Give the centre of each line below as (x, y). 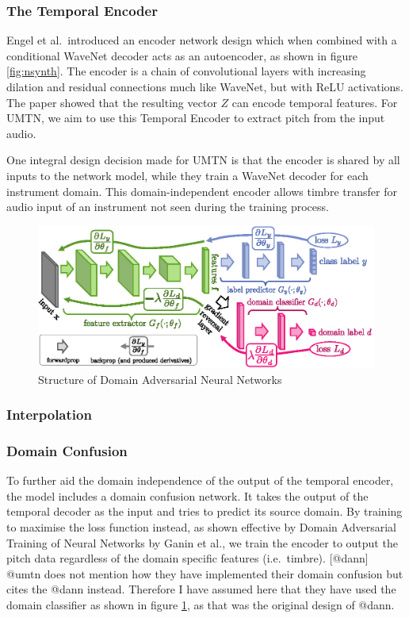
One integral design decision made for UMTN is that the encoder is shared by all (203, 160)
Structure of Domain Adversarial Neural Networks (160, 379)
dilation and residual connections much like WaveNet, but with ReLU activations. (205, 86)
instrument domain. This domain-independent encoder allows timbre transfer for (202, 191)
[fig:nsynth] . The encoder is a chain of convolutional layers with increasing (186, 71)
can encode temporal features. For (315, 102)
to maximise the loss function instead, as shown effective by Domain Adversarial (201, 526)
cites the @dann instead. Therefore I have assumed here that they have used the (201, 589)
